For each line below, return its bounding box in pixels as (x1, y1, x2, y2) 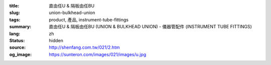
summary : (9, 24, 32, 30)
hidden (49, 37, 64, 43)
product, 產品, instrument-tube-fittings (49, 16, 129, 22)
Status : (9, 37, 25, 43)
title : (9, 3, 20, 8)
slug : (9, 10, 20, 16)
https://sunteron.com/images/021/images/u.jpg (49, 51, 147, 57)
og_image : (9, 51, 32, 57)
